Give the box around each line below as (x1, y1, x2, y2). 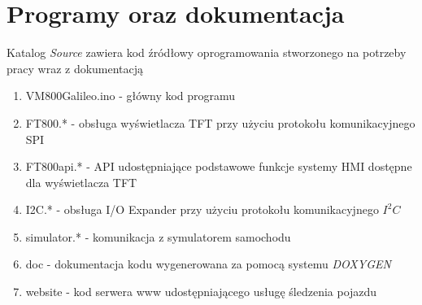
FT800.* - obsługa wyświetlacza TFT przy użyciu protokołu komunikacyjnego (25, 114, 415, 131)
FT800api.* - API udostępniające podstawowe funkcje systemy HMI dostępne (25, 158, 412, 175)
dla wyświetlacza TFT (25, 173, 137, 190)
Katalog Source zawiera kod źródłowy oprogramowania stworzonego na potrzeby (7, 44, 407, 61)
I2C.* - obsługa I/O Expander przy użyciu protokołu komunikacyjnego (25, 201, 379, 218)
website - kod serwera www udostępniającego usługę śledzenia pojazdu (25, 283, 377, 300)
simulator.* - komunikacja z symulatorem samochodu (25, 228, 291, 245)
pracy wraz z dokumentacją (7, 59, 144, 76)
